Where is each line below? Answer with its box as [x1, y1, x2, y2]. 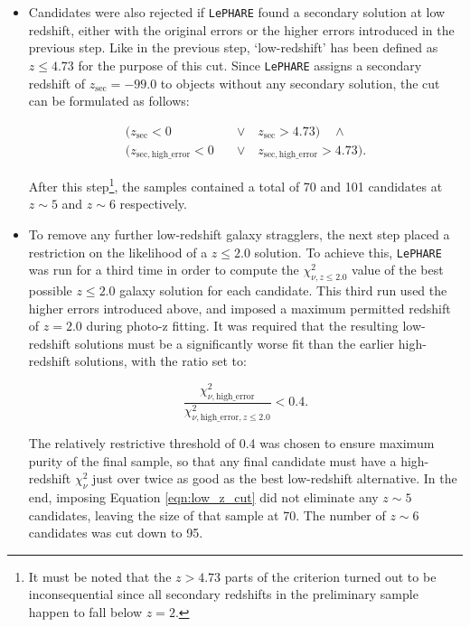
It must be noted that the [28, 566, 172, 585]
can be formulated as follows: [28, 91, 190, 110]
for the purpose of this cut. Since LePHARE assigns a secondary [78, 55, 422, 74]
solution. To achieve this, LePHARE [254, 242, 442, 261]
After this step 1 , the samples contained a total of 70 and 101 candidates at [28, 174, 443, 195]
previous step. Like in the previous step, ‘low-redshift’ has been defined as [28, 38, 438, 57]
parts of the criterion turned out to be [224, 566, 437, 585]
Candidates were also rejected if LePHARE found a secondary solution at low [28, 3, 446, 21]
